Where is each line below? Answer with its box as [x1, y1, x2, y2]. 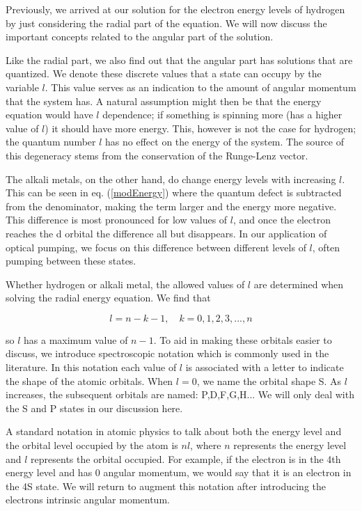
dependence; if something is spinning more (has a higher [102, 107, 343, 122]
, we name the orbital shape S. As [196, 373, 342, 388]
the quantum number [6, 134, 96, 149]
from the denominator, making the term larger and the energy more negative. [6, 198, 337, 213]
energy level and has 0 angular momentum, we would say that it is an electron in [6, 465, 352, 480]
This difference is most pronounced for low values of [6, 212, 228, 227]
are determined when [253, 276, 344, 291]
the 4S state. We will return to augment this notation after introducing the [6, 478, 326, 493]
